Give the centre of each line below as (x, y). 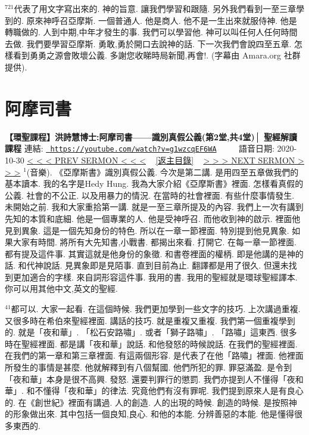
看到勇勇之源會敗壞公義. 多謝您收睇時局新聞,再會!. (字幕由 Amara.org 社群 (157, 55)
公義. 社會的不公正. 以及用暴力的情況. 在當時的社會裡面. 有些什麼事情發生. (150, 195)
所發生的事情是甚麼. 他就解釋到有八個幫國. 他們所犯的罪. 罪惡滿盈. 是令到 (149, 367)
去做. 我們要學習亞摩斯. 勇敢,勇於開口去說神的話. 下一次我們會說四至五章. (148, 43)
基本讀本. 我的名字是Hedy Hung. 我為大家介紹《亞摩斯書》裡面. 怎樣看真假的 (154, 183)
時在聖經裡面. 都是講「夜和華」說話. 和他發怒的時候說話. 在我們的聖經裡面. (151, 343)
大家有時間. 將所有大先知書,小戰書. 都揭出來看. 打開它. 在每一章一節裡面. (154, 242)
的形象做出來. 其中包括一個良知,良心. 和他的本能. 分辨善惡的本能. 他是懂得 (150, 414)
